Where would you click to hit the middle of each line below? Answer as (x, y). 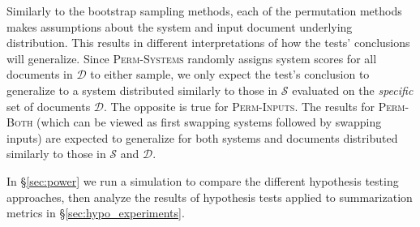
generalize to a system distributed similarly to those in (142, 90)
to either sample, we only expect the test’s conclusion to (230, 74)
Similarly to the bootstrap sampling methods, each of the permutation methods (204, 11)
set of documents (49, 106)
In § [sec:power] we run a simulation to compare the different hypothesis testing (203, 180)
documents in (40, 74)
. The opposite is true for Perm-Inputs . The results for (239, 106)
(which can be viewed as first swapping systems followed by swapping (209, 122)
